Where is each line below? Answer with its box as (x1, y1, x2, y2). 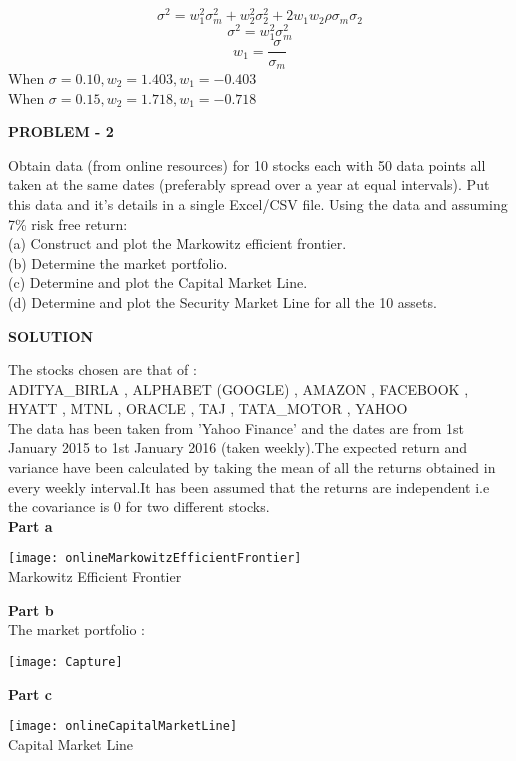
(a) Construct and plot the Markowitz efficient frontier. (8, 233, 347, 254)
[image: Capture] (8, 654, 123, 669)
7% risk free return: (8, 213, 128, 234)
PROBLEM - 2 (8, 121, 114, 142)
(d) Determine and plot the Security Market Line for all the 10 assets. (8, 291, 437, 312)
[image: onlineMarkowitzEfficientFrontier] (8, 551, 302, 566)
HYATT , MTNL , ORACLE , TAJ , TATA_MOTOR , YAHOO (8, 398, 408, 419)
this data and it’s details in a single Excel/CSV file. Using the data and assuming (8, 193, 508, 214)
